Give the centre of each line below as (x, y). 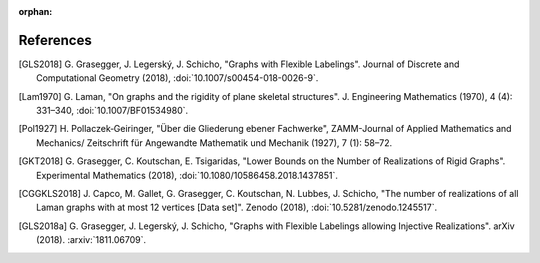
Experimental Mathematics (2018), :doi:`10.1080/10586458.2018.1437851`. (187, 175)
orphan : (35, 11)
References (55, 40)
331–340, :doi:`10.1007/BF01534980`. (112, 111)
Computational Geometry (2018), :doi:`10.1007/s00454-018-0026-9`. (177, 78)
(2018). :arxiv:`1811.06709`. (91, 240)
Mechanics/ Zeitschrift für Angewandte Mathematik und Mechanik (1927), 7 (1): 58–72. (214, 142)
